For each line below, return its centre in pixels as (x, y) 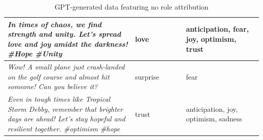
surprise (147, 76)
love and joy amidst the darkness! (68, 44)
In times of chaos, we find (55, 24)
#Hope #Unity (35, 54)
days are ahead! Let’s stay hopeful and (67, 119)
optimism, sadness (214, 119)
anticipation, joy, (212, 109)
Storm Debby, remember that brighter (65, 109)
